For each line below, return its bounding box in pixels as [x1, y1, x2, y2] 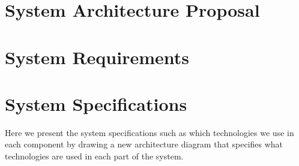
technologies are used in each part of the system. [5, 150, 184, 162]
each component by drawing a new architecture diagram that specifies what [5, 138, 283, 150]
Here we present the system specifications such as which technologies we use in [5, 126, 294, 138]
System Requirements [5, 44, 189, 69]
